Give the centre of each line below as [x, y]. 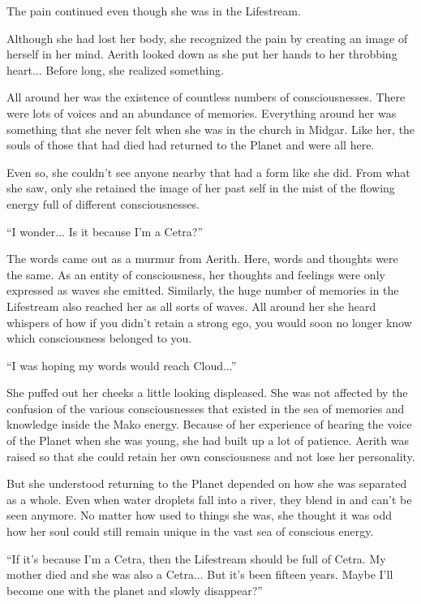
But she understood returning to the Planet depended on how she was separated [207, 483]
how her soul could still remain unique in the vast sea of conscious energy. [190, 531]
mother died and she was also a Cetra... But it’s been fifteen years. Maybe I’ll [200, 574]
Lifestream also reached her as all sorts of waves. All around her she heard [191, 306]
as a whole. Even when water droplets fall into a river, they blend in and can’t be [209, 499]
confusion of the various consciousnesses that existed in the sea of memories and [206, 408]
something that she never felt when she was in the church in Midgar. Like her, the [211, 129]
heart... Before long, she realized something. [116, 69]
